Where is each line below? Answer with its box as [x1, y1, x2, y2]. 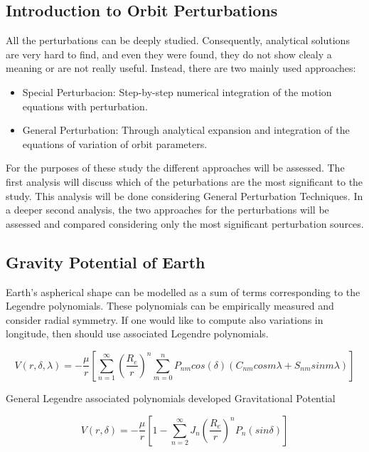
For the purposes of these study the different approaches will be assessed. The [6, 160, 345, 175]
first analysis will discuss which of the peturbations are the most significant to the [6, 174, 363, 189]
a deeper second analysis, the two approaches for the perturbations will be [6, 202, 329, 217]
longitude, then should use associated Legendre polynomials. [6, 326, 269, 341]
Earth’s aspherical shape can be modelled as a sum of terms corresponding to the [6, 284, 360, 299]
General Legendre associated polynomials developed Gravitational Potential [6, 390, 336, 405]
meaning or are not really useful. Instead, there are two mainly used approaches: [6, 61, 356, 75]
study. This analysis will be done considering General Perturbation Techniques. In [6, 188, 363, 203]
